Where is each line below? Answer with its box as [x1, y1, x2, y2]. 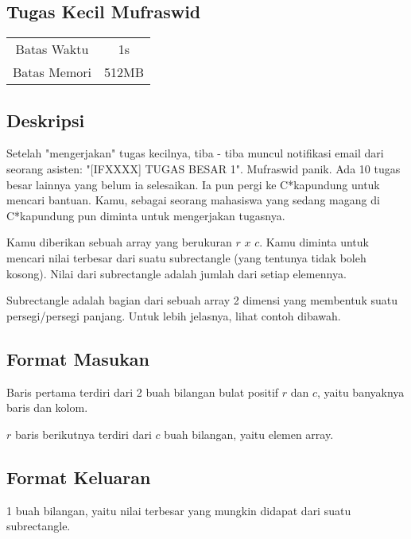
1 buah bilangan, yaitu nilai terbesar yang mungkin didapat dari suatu [6, 502, 351, 518]
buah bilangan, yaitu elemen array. [164, 425, 334, 442]
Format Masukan [6, 346, 150, 370]
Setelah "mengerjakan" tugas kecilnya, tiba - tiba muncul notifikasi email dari [6, 145, 384, 161]
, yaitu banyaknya [317, 383, 405, 400]
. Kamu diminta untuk [259, 234, 369, 250]
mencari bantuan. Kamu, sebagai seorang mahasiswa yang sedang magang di [6, 192, 380, 208]
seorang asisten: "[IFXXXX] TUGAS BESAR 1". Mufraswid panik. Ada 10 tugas [6, 161, 401, 176]
